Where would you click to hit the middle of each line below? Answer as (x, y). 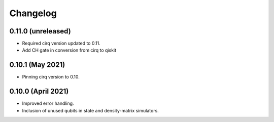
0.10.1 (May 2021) (37, 65)
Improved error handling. (48, 103)
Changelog (33, 13)
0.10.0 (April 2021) (39, 91)
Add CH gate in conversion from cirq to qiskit (69, 50)
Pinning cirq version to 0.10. (51, 77)
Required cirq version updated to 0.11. (61, 44)
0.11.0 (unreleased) (40, 31)
